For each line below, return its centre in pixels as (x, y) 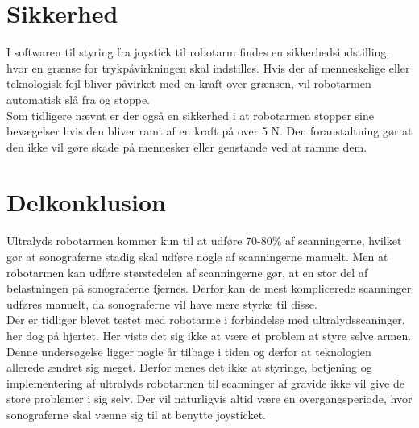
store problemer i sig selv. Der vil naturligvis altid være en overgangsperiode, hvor (209, 399)
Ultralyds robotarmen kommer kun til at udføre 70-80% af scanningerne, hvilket (204, 241)
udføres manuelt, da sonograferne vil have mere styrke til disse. (162, 303)
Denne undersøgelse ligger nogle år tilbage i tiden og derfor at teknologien (189, 351)
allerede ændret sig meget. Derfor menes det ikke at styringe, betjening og (189, 367)
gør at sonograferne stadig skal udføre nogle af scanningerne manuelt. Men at (197, 256)
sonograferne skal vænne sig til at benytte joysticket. (136, 414)
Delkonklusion (86, 202)
